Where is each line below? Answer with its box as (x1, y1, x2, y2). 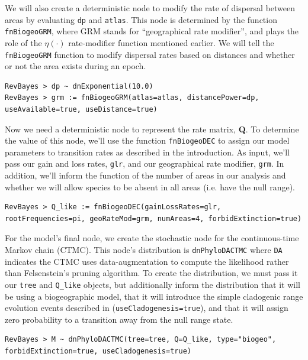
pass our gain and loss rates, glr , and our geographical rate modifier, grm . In (5, 157, 284, 170)
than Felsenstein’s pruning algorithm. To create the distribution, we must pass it (5, 267, 298, 279)
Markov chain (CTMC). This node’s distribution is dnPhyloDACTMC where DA (5, 244, 283, 255)
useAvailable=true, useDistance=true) (5, 105, 158, 113)
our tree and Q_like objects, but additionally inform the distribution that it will (5, 278, 300, 290)
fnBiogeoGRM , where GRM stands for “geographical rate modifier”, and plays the (5, 25, 299, 37)
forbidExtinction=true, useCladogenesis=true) (5, 346, 191, 355)
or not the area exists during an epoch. (5, 60, 146, 72)
